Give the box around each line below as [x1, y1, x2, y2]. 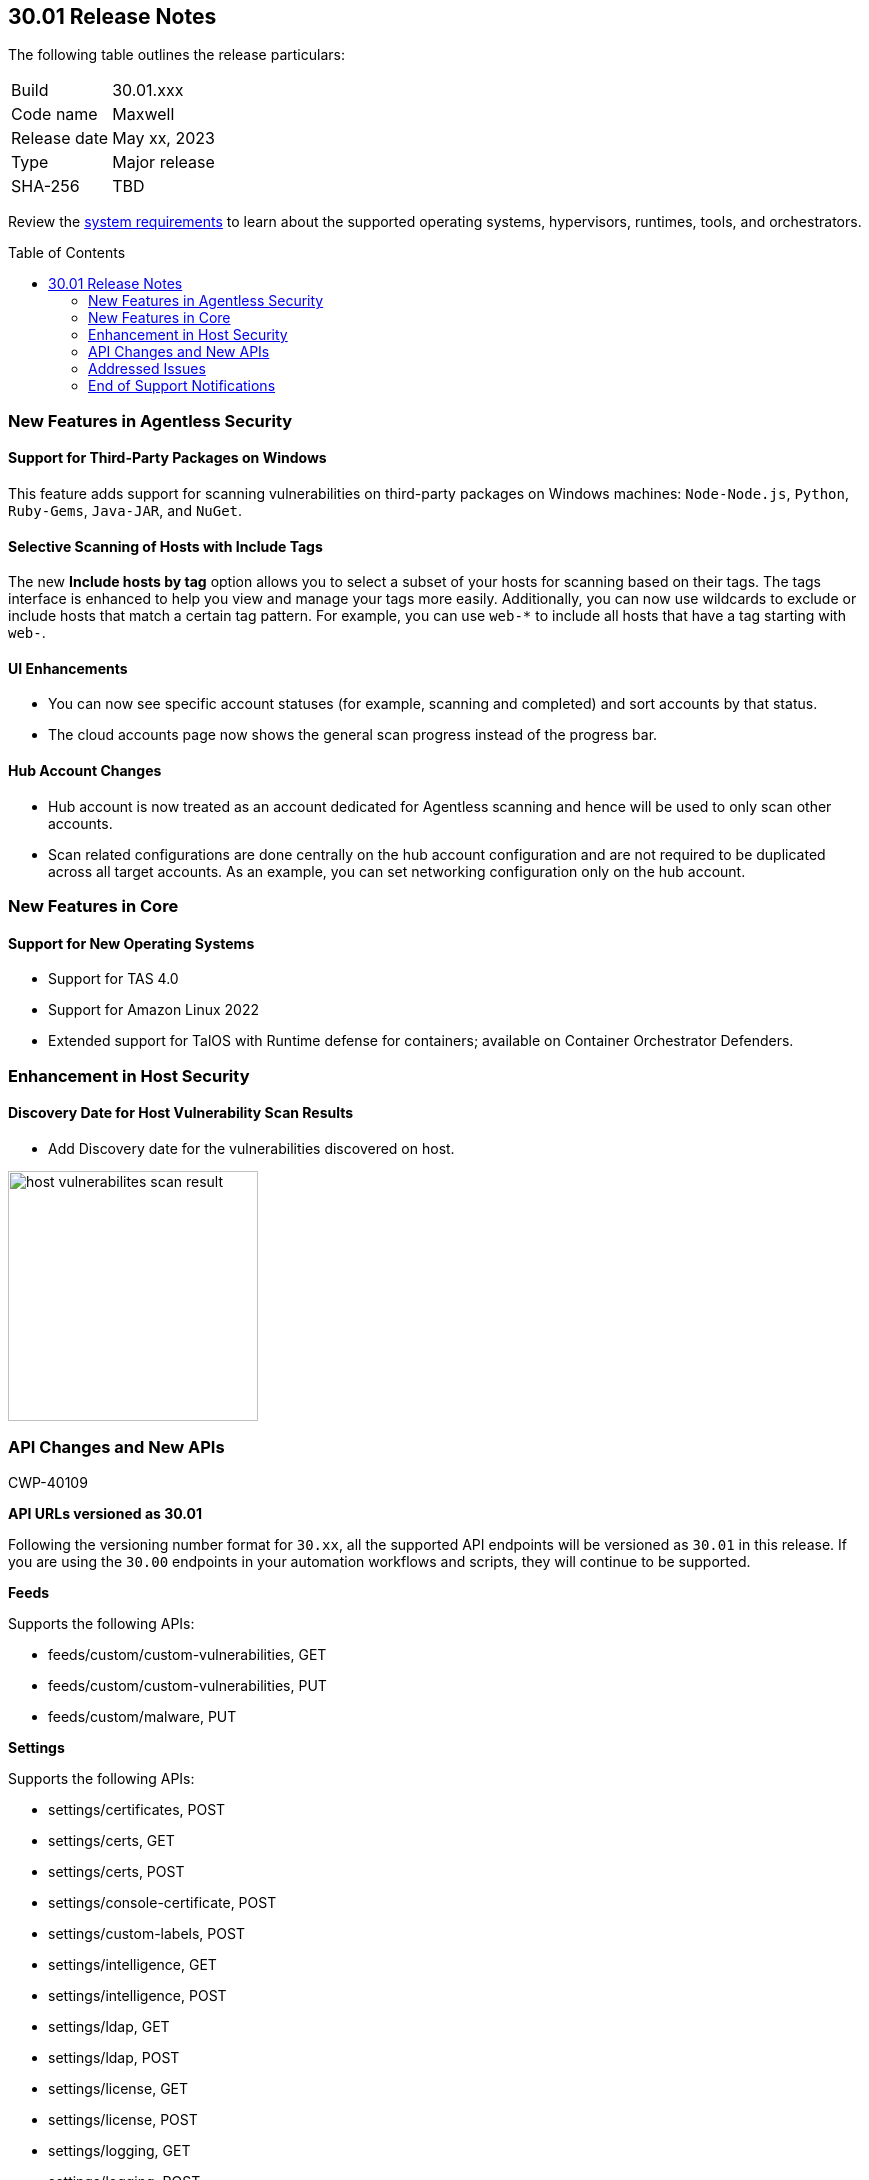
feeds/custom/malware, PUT [48, 1707, 237, 1725]
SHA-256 [11, 176, 80, 197]
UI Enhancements [8, 659, 128, 677]
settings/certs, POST [48, 1862, 185, 1880]
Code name [11, 104, 98, 125]
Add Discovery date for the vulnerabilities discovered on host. [48, 1139, 455, 1157]
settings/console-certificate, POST [48, 1893, 277, 1911]
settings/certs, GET [48, 1831, 175, 1849]
